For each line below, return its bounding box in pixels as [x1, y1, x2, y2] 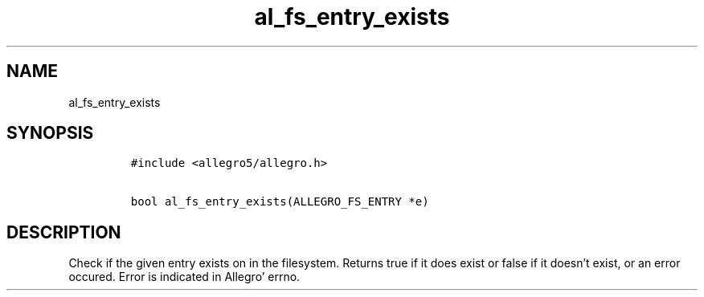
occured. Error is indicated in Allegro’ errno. [68, 270, 301, 284]
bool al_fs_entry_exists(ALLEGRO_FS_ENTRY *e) [130, 195, 429, 209]
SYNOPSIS [6, 123, 94, 144]
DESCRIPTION [6, 222, 121, 242]
